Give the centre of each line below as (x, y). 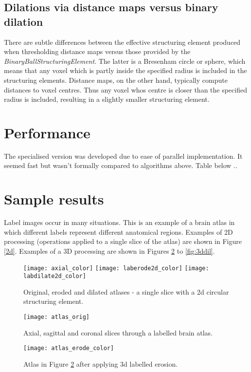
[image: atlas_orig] (57, 317)
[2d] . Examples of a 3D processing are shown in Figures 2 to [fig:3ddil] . (109, 251)
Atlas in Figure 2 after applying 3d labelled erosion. (101, 363)
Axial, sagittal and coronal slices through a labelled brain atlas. (118, 332)
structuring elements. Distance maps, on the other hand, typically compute (116, 80)
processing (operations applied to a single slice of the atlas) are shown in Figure (123, 241)
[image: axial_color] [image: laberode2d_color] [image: (116, 268)
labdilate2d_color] (55, 276)
